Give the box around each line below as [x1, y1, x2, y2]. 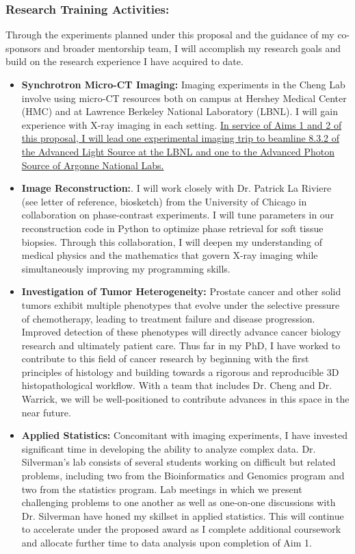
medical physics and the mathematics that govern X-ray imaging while [21, 248, 318, 262]
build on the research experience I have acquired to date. [5, 54, 244, 68]
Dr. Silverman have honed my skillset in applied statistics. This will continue [21, 508, 344, 522]
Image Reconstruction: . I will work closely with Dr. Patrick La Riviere [21, 181, 332, 195]
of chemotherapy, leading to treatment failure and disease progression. [21, 311, 315, 325]
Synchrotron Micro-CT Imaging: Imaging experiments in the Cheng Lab [21, 77, 345, 91]
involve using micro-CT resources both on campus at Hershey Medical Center [21, 90, 347, 105]
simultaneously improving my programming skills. [21, 261, 231, 275]
